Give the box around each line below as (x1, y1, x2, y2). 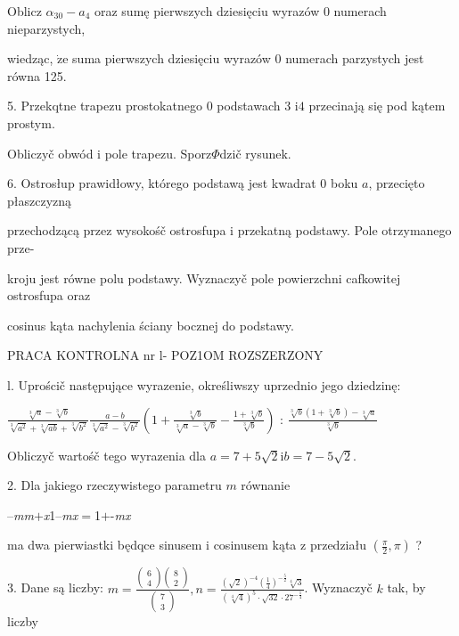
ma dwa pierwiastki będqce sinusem (7, 535, 202, 554)
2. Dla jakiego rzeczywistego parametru (7, 476, 222, 494)
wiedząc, (7, 49, 53, 68)
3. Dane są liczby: (7, 578, 103, 597)
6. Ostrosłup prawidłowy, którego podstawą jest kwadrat (7, 174, 316, 192)
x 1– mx (43, 505, 78, 524)
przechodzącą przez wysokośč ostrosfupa (7, 221, 226, 240)
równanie (241, 476, 291, 494)
